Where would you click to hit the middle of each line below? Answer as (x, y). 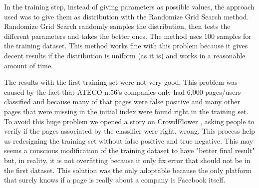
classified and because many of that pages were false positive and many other (122, 101)
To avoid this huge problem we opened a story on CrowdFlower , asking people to (129, 121)
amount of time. (28, 65)
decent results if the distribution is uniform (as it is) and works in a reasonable (125, 55)
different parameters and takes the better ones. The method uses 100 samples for (128, 36)
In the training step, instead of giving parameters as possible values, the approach (129, 6)
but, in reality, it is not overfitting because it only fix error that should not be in (127, 160)
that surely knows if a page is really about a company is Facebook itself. (115, 180)
